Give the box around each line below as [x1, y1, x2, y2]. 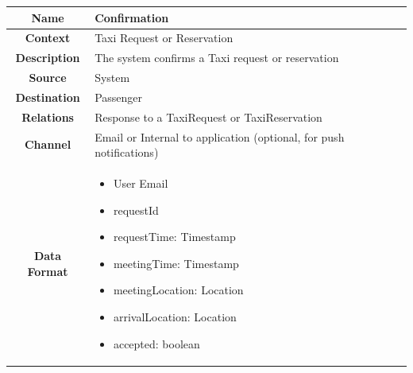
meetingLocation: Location [113, 282, 244, 298]
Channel [24, 136, 71, 153]
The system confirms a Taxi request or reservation [95, 49, 339, 66]
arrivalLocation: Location [113, 308, 237, 324]
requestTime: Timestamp [113, 228, 236, 245]
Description [15, 49, 80, 66]
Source [29, 69, 67, 86]
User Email [113, 175, 168, 191]
